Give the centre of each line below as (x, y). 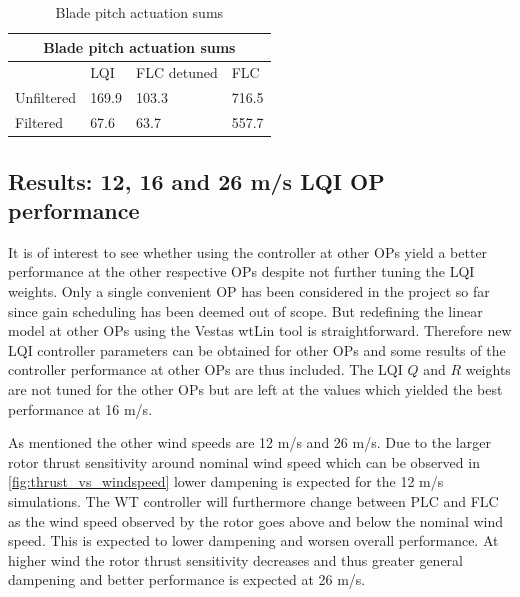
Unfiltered (46, 97)
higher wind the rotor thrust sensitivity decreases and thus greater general (235, 559)
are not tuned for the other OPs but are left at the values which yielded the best (255, 388)
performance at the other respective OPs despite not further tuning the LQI (241, 271)
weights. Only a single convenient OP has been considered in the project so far (249, 291)
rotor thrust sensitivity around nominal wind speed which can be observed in (244, 461)
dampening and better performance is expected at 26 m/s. (187, 579)
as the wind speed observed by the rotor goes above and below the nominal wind (256, 520)
